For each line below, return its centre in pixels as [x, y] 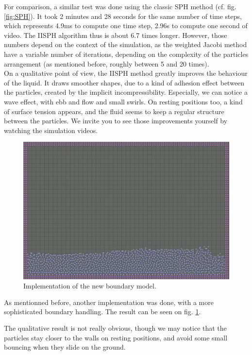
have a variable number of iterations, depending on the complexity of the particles [126, 54]
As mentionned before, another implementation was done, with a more [109, 302]
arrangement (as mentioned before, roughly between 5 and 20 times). [107, 63]
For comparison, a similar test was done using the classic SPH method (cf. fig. [120, 6]
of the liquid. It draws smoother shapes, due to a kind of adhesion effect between [124, 82]
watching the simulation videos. [51, 130]
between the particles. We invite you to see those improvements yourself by [116, 121]
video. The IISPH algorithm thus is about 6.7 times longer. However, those [116, 35]
